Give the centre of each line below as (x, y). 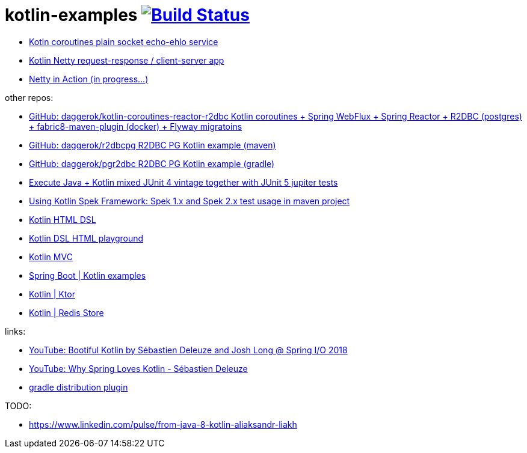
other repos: (29, 97)
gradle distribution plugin (79, 387)
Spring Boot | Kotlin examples (88, 275)
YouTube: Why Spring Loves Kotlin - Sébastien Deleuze (138, 368)
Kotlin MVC (51, 257)
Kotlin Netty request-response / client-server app (127, 60)
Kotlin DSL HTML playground (86, 238)
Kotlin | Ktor (52, 294)
